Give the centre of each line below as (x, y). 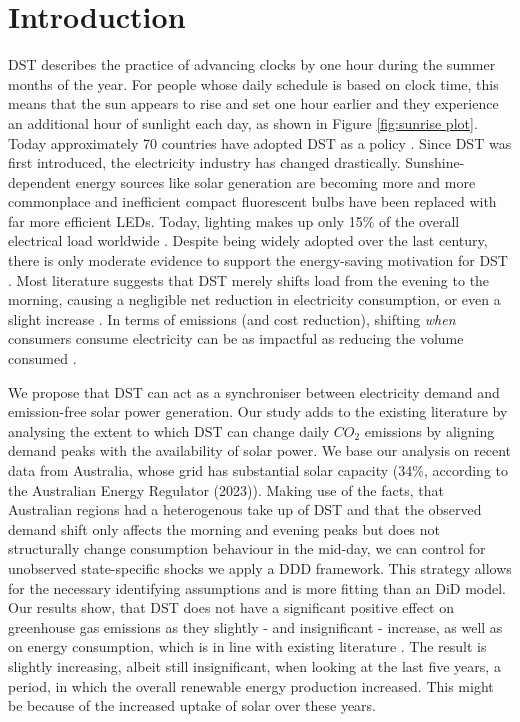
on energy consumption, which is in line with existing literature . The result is (247, 646)
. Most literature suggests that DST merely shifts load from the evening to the (249, 279)
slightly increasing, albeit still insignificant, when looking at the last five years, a (254, 665)
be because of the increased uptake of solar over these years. (192, 705)
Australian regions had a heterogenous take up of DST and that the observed (245, 509)
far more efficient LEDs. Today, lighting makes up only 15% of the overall (234, 220)
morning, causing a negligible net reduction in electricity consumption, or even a (254, 299)
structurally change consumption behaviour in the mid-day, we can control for (247, 548)
